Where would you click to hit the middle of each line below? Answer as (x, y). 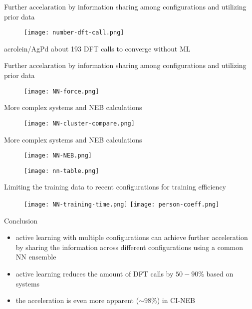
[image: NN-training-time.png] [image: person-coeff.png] (122, 205)
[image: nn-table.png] (62, 171)
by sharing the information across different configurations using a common (129, 247)
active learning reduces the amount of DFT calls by (95, 274)
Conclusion (21, 220)
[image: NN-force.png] (62, 91)
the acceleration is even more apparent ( (77, 300)
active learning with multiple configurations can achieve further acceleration (132, 237)
